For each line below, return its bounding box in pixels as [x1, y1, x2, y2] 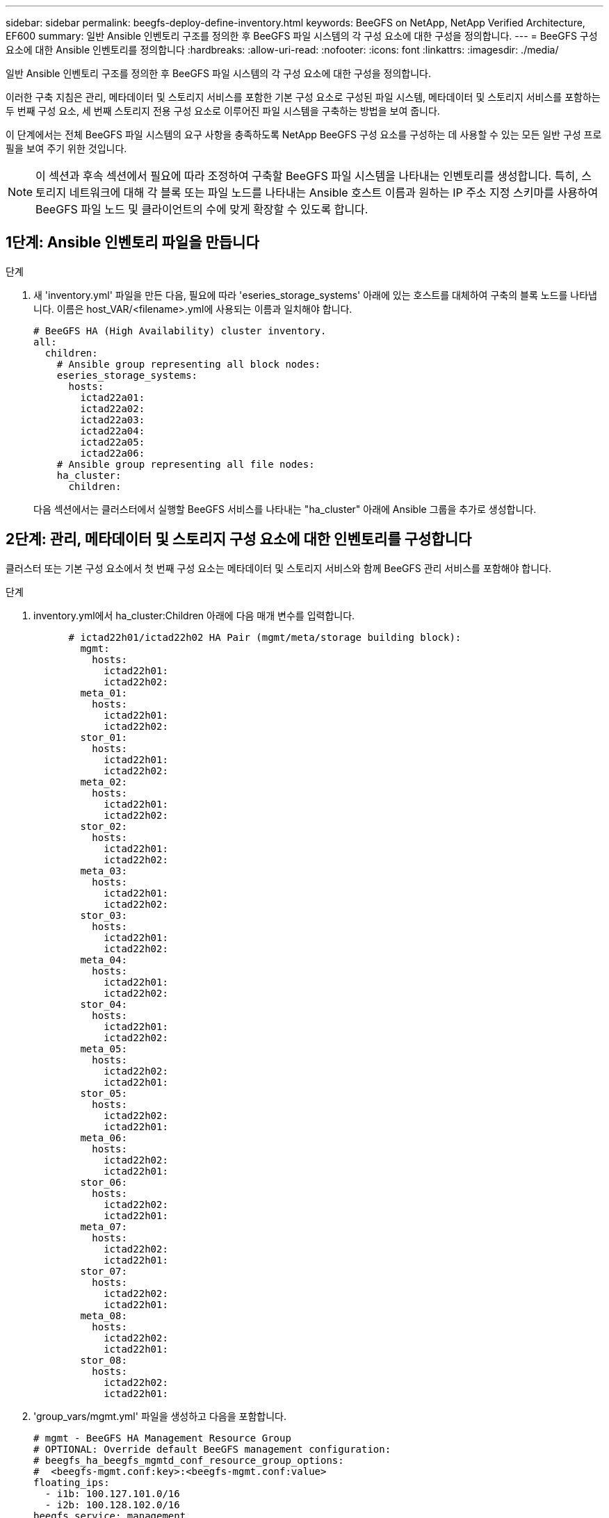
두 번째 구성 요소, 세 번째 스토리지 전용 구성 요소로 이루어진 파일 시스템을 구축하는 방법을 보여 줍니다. [6, 105, 440, 117]
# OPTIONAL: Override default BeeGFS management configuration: [33, 1443, 391, 1455]
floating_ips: [33, 1476, 110, 1488]
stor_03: [80, 909, 127, 921]
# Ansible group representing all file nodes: [56, 458, 315, 470]
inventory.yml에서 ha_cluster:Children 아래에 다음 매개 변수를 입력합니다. [33, 609, 355, 621]
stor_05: [80, 1087, 127, 1099]
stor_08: [80, 1354, 127, 1366]
